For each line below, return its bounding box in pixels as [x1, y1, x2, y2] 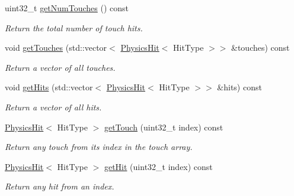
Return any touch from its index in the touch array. [5, 141, 193, 153]
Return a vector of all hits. [5, 100, 102, 113]
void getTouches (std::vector [5, 41, 107, 54]
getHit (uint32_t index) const [104, 160, 213, 172]
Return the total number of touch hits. [5, 21, 143, 34]
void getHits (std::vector [5, 81, 93, 93]
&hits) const [217, 81, 262, 93]
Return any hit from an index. [5, 180, 114, 192]
